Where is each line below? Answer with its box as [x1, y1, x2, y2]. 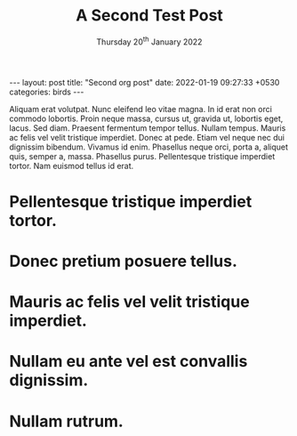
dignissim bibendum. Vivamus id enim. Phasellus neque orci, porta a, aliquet [9, 141, 289, 152]
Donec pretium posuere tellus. [9, 251, 238, 271]
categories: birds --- [9, 86, 84, 97]
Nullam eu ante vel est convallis [9, 351, 248, 372]
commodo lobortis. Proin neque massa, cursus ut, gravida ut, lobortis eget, [9, 113, 284, 124]
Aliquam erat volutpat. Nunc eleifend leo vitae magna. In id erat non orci [9, 103, 273, 114]
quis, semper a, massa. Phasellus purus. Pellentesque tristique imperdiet [9, 150, 276, 161]
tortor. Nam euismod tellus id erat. [9, 160, 134, 171]
